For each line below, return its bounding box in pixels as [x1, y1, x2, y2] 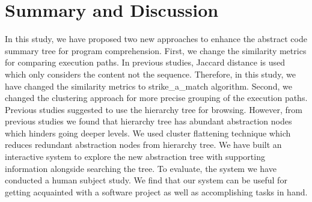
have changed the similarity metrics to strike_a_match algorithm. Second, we [5, 79, 292, 92]
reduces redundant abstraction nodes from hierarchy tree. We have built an [5, 138, 282, 151]
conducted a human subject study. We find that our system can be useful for [5, 174, 287, 186]
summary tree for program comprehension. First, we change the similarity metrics [5, 44, 307, 57]
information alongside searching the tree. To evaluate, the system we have [5, 162, 277, 174]
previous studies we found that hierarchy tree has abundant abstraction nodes [5, 115, 292, 127]
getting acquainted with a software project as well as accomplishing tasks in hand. [5, 185, 308, 198]
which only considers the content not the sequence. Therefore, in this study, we [5, 67, 296, 80]
